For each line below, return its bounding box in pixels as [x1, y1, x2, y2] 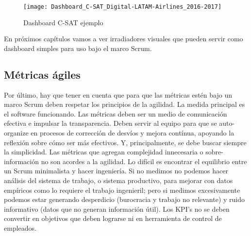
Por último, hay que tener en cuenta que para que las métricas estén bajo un [4, 89, 232, 100]
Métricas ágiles [4, 67, 81, 82]
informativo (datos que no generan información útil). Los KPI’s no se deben [4, 203, 230, 214]
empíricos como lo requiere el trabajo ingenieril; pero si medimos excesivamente [4, 185, 240, 195]
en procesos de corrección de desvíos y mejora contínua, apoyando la [31, 128, 234, 138]
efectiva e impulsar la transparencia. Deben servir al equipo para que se [4, 118, 217, 128]
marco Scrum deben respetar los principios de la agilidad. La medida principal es [4, 99, 245, 109]
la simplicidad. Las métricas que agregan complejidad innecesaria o [4, 147, 203, 157]
